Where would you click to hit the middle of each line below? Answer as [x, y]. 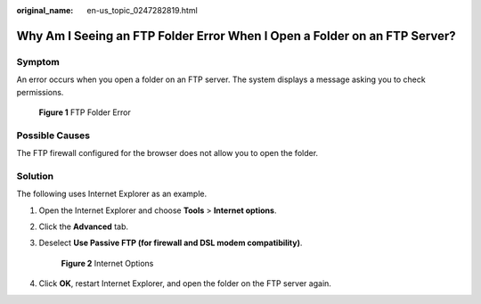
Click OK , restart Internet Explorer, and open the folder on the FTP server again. [185, 283]
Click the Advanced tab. [84, 226]
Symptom [38, 62]
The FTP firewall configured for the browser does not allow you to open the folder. [167, 153]
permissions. [40, 92]
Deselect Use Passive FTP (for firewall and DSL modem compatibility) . [171, 243]
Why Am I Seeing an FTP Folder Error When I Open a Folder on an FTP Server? [236, 36]
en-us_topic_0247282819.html [142, 10]
